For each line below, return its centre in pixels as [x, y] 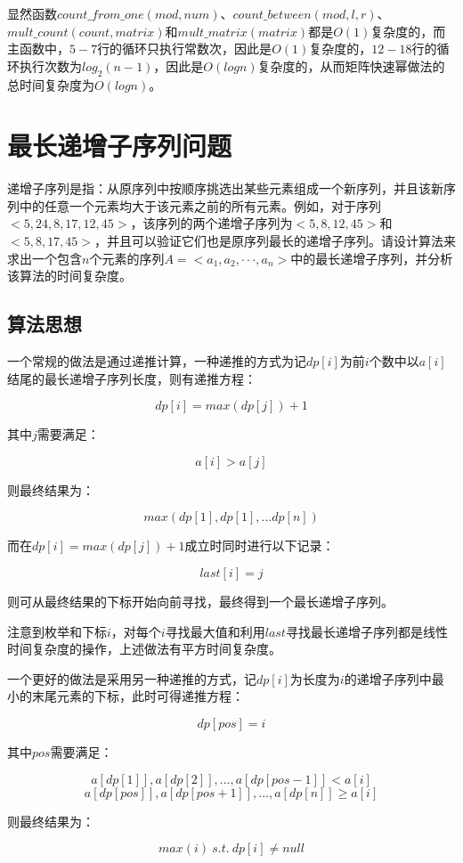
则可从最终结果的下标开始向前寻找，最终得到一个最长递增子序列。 [200, 602]
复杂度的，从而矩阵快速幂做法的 [351, 65]
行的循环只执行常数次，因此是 [185, 49]
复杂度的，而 [408, 31]
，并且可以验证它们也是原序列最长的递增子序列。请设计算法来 [276, 241]
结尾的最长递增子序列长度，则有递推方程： [132, 378]
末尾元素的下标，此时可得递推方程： [138, 696]
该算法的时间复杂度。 [69, 276]
